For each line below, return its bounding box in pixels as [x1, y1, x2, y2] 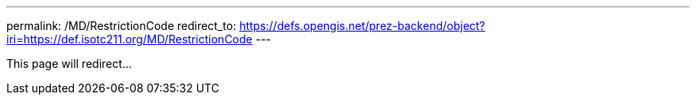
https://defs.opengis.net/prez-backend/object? [239, 19, 485, 32]
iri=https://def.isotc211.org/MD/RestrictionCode [6, 32, 253, 46]
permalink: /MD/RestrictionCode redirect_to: [6, 19, 237, 32]
